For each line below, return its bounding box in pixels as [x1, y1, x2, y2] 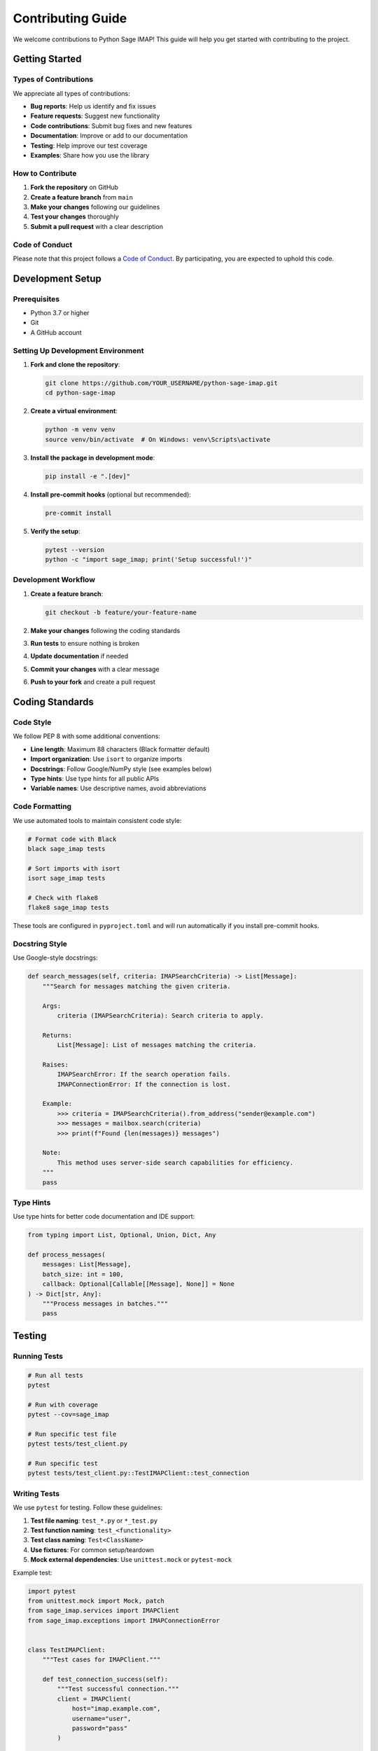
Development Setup [13, 272, 101, 284]
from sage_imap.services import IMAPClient [27, 1607, 180, 1614]
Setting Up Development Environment [13, 345, 144, 355]
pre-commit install [45, 508, 112, 517]
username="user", [71, 1715, 132, 1722]
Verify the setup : [30, 527, 80, 535]
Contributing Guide [13, 11, 127, 26]
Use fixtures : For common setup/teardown [30, 1545, 154, 1554]
